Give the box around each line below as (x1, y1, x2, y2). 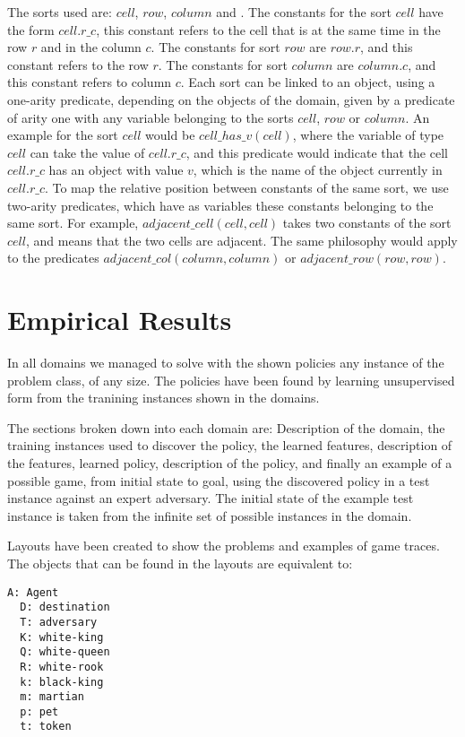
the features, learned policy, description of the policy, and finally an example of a (7, 454, 452, 472)
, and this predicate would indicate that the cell (185, 143, 448, 161)
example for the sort (7, 126, 118, 144)
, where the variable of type (292, 126, 444, 144)
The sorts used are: (7, 3, 112, 21)
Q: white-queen (20, 646, 110, 659)
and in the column (40, 38, 142, 56)
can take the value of (30, 143, 145, 161)
